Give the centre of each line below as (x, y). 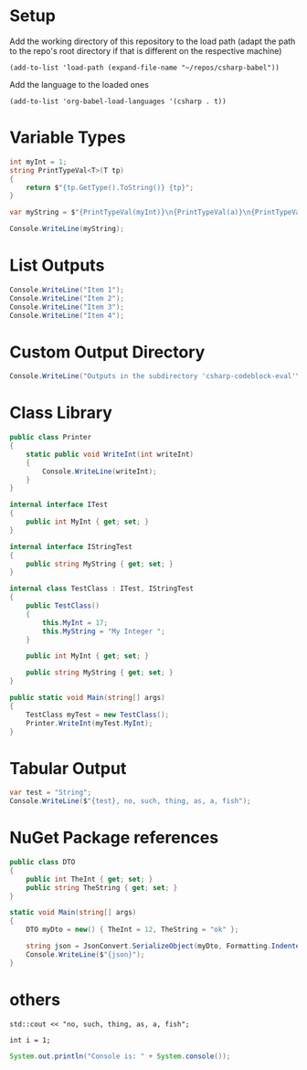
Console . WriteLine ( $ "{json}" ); (85, 954)
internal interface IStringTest (71, 546)
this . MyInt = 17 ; (75, 622)
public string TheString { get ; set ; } (102, 887)
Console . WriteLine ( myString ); (67, 229)
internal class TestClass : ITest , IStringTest (102, 589)
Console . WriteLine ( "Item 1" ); (67, 290)
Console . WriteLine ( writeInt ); (100, 471)
